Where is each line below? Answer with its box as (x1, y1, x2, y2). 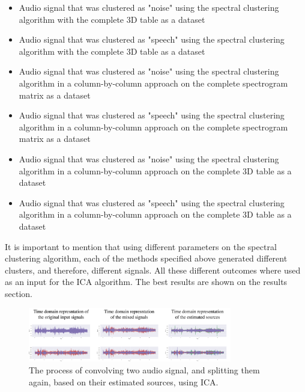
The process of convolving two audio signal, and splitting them (29, 363, 260, 376)
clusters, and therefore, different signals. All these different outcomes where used (5, 263, 301, 276)
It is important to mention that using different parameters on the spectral (5, 240, 277, 253)
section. (5, 287, 32, 299)
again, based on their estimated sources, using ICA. (29, 375, 219, 388)
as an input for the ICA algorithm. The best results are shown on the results (5, 275, 288, 288)
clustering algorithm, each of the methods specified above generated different (5, 252, 288, 265)
